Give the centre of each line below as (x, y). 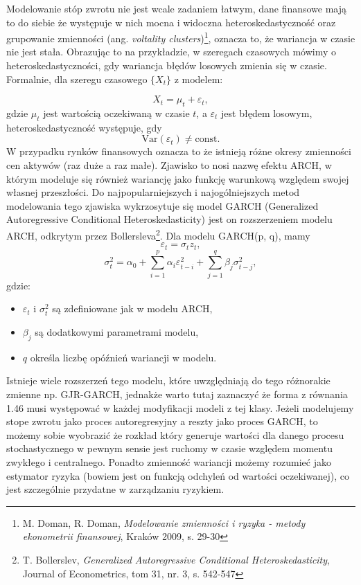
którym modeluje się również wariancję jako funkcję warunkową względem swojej (178, 178)
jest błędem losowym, (267, 113)
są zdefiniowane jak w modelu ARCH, (132, 308)
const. (208, 139)
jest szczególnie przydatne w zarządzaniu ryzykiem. (115, 489)
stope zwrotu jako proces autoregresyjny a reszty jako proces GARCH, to (162, 421)
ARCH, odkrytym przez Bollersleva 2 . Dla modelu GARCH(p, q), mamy (158, 234)
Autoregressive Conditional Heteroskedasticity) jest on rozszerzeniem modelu (169, 219)
